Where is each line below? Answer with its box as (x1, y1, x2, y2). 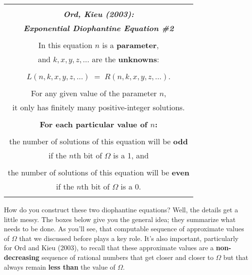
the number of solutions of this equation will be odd (9, 136, 188, 147)
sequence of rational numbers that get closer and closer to (41, 252, 214, 262)
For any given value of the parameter (31, 87, 157, 99)
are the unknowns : (92, 53, 159, 65)
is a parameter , (102, 39, 159, 51)
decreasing (4, 252, 40, 262)
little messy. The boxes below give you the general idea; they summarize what (4, 214, 236, 224)
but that (223, 252, 249, 262)
